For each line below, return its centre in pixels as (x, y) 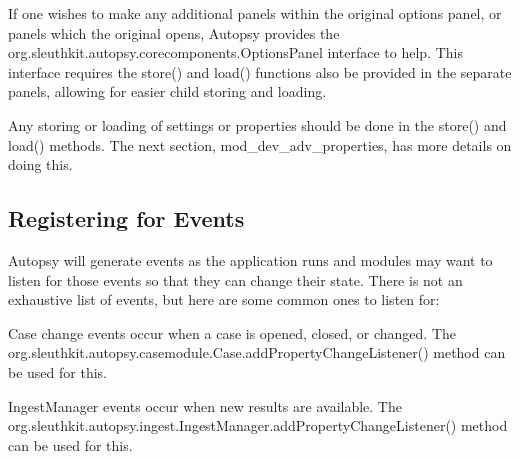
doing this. (40, 164)
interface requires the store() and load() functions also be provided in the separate (260, 71)
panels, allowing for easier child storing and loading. (167, 91)
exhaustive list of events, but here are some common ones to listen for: (224, 299)
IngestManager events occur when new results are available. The (205, 405)
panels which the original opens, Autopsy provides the (174, 32)
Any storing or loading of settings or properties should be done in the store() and (257, 124)
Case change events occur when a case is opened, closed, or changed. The (232, 332)
